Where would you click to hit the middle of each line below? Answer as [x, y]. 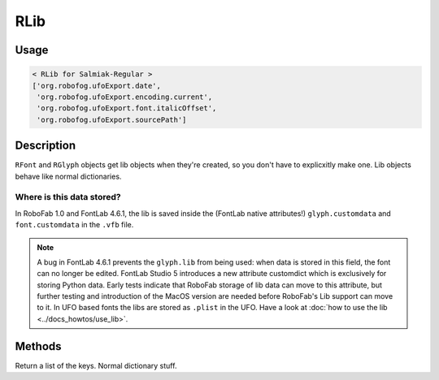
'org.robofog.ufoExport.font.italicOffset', [127, 108]
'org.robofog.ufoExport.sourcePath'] [112, 119]
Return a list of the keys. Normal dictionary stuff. [96, 365]
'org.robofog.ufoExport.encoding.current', [125, 97]
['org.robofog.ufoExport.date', [97, 86]
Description [46, 146]
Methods [38, 346]
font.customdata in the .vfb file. [74, 225]
